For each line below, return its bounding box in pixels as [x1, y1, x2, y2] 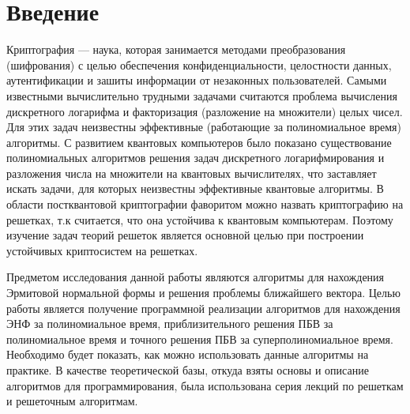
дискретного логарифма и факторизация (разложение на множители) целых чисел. [6, 103, 403, 119]
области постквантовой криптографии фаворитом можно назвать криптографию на [6, 196, 404, 213]
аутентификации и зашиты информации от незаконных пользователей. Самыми [6, 72, 387, 88]
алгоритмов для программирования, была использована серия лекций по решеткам [6, 377, 404, 393]
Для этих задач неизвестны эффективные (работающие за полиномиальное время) [6, 119, 401, 135]
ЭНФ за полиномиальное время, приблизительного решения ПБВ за [6, 315, 333, 332]
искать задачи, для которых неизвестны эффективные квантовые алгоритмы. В [6, 180, 384, 197]
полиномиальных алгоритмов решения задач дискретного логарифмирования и [6, 149, 385, 166]
